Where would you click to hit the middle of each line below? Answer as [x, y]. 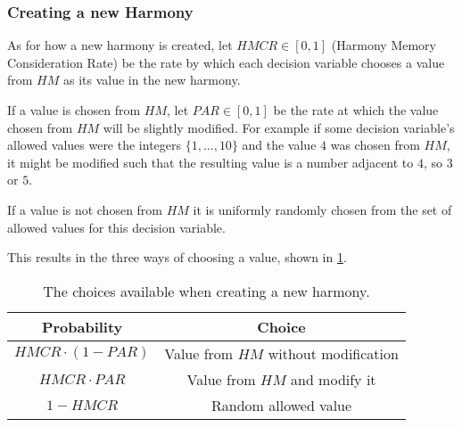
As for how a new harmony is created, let [120, 45]
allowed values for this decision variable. [116, 227]
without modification [333, 353]
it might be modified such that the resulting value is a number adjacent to [210, 162]
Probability [82, 326]
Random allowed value [282, 405]
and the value [279, 145]
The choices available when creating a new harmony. [206, 291]
